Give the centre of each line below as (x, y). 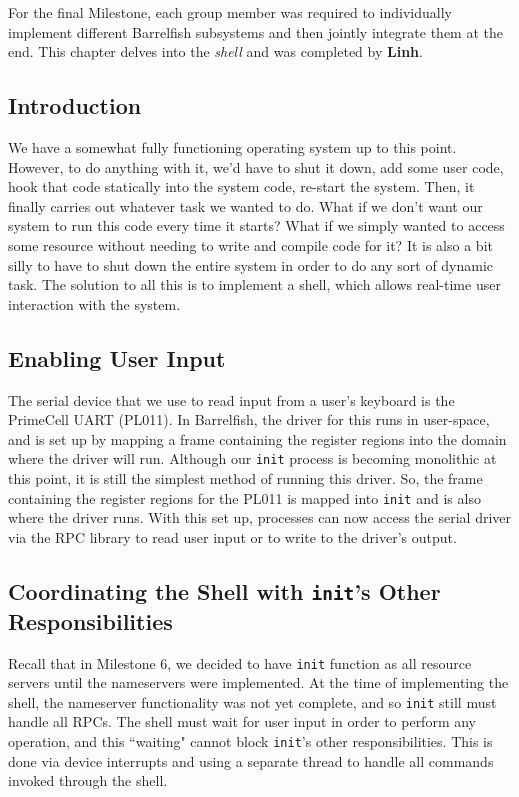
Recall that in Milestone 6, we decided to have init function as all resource (240, 662)
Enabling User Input (117, 357)
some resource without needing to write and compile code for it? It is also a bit (250, 244)
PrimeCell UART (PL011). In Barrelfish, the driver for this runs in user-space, (249, 419)
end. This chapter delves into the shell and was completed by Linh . (215, 51)
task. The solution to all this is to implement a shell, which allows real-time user (254, 284)
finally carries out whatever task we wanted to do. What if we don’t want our (245, 205)
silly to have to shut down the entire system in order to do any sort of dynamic (251, 264)
